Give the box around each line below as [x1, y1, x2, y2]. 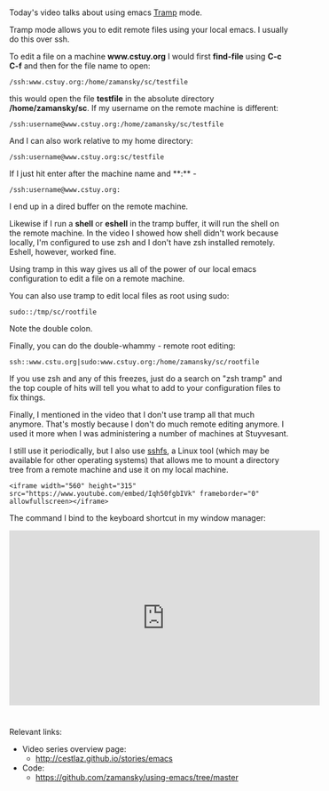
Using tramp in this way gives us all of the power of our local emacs [9, 264, 257, 275]
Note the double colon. [9, 324, 93, 334]
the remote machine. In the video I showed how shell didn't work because [9, 228, 279, 238]
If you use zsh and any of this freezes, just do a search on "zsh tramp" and [9, 373, 283, 384]
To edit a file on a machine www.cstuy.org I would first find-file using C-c [9, 52, 282, 62]
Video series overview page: [21, 744, 127, 755]
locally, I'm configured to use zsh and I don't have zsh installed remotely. [9, 237, 276, 248]
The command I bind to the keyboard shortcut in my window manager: [9, 513, 266, 523]
